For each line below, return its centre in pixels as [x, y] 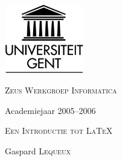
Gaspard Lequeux [38, 150]
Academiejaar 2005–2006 [50, 110]
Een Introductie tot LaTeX [59, 131]
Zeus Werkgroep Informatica [61, 90]
